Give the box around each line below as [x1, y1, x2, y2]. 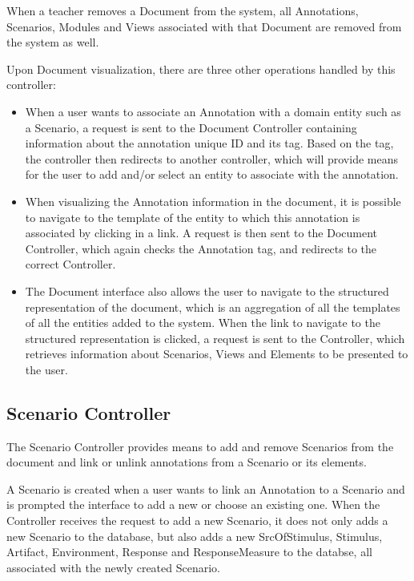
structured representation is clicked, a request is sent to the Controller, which [25, 329, 405, 346]
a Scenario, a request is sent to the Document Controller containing [25, 119, 357, 135]
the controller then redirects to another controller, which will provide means [25, 150, 398, 167]
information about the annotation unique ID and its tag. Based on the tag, [25, 135, 394, 151]
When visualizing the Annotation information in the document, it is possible [25, 192, 401, 209]
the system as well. [6, 34, 99, 50]
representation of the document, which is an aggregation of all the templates [25, 298, 400, 315]
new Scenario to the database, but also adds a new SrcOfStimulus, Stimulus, [6, 527, 383, 544]
